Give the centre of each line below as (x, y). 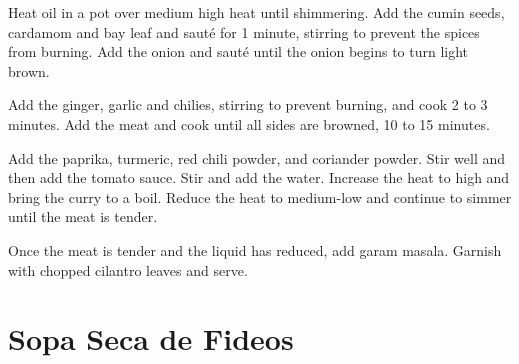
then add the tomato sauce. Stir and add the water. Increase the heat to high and (259, 177)
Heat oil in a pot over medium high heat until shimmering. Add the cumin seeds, (256, 12)
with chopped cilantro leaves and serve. (128, 269)
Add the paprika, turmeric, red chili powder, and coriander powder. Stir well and (257, 157)
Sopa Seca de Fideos (151, 338)
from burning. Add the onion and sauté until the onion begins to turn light (238, 51)
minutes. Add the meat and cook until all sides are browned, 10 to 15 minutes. (249, 123)
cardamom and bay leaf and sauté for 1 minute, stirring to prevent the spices (244, 31)
